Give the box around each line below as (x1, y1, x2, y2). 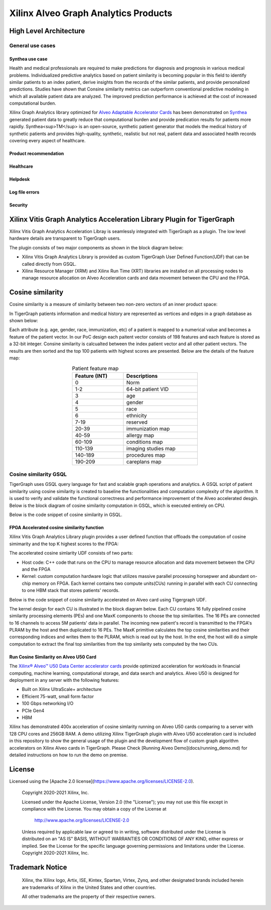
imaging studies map (126, 445, 176, 452)
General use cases (9, 42, 56, 49)
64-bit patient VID (126, 385, 169, 392)
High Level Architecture (9, 27, 85, 35)
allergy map (126, 432, 154, 439)
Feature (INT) (75, 372, 108, 379)
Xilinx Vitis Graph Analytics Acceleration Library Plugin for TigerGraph (9, 215, 235, 224)
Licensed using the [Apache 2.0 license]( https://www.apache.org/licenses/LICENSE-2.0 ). (9, 778, 194, 784)
